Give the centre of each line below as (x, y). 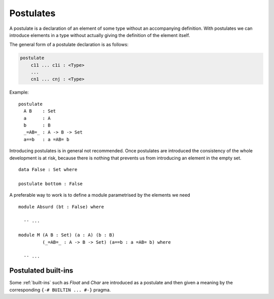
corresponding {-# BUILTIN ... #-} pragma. (60, 290)
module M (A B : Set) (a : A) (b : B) (67, 235)
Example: (19, 92)
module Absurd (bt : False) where (61, 207)
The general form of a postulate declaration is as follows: (69, 45)
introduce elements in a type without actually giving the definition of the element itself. (100, 35)
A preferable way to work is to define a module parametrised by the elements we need (100, 195)
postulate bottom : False (51, 184)
